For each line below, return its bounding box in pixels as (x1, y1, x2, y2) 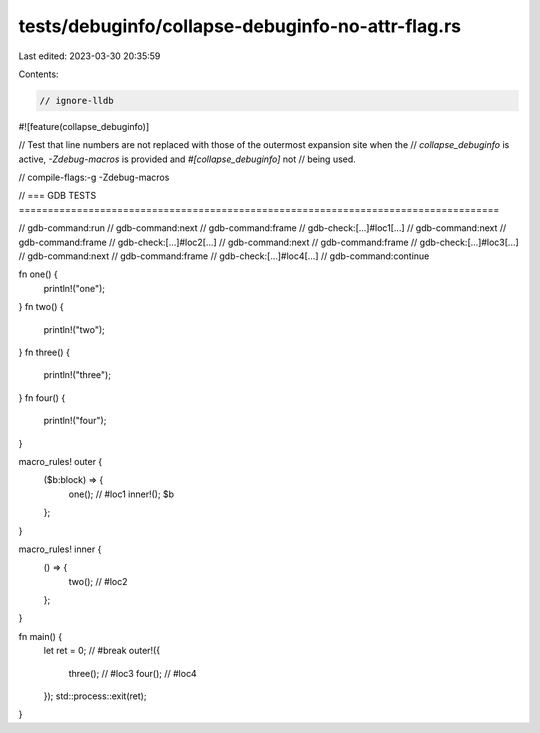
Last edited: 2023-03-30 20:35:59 (18, 50, 161, 62)
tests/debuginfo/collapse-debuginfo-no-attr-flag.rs (18, 15, 462, 37)
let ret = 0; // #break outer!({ (43, 645, 160, 657)
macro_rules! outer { (18, 455, 103, 467)
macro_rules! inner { (18, 543, 102, 555)
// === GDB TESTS (18, 190, 97, 202)
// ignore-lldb (39, 95, 114, 106)
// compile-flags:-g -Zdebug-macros (18, 171, 170, 184)
